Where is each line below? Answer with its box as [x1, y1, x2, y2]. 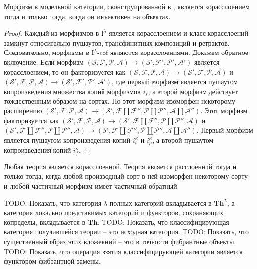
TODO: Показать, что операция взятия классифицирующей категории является [4, 246, 243, 256]
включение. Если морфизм [4, 56, 84, 67]
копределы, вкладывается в [4, 216, 86, 227]
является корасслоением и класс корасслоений [109, 28, 249, 38]
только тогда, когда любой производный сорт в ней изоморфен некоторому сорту [4, 171, 248, 181]
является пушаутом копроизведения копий [4, 134, 131, 145]
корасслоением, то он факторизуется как [4, 66, 126, 77]
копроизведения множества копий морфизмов [4, 86, 141, 96]
